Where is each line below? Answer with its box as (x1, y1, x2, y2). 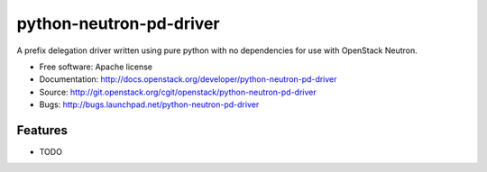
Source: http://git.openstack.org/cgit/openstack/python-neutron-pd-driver (39, 86, 317, 97)
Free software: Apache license (39, 61, 153, 72)
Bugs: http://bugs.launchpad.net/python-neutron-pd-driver (39, 99, 260, 110)
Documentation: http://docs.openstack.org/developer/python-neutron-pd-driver (39, 74, 337, 85)
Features (16, 122, 68, 138)
